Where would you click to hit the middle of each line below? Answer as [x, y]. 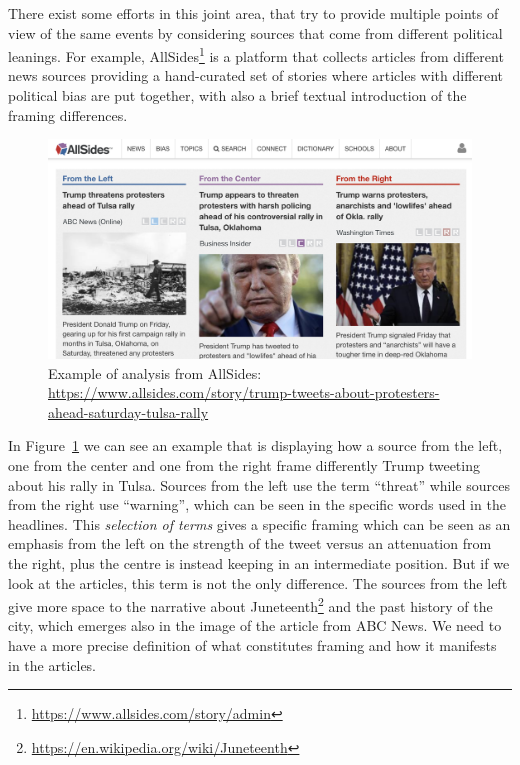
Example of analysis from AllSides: [155, 372]
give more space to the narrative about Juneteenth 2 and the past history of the [250, 604]
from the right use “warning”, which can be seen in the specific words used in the [257, 504]
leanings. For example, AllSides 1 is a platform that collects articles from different [256, 54]
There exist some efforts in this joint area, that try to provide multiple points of [253, 13]
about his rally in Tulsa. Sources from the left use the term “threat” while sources [259, 484]
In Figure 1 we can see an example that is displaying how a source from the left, [255, 445]
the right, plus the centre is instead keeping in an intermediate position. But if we [259, 563]
